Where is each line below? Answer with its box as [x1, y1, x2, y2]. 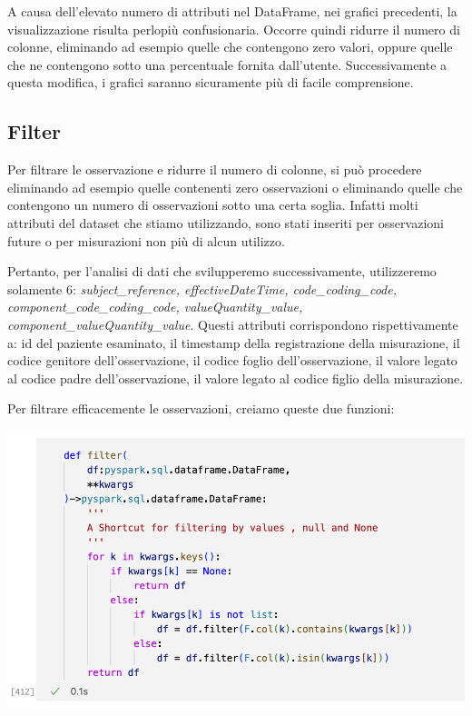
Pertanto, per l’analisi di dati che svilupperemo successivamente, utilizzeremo [7, 262, 437, 281]
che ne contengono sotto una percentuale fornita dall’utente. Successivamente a [7, 55, 447, 74]
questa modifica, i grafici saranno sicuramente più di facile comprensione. [7, 73, 414, 92]
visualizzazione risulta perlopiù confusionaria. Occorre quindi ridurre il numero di [7, 19, 460, 38]
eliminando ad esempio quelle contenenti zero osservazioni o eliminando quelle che [7, 177, 463, 196]
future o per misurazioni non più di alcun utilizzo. [7, 231, 285, 250]
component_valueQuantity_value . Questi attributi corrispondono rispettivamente [7, 314, 458, 333]
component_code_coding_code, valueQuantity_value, [7, 297, 303, 316]
